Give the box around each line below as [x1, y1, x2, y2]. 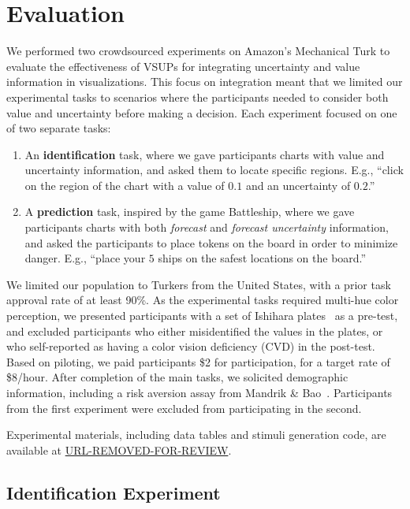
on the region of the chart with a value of [24, 176, 225, 193]
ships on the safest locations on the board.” [158, 250, 367, 266]
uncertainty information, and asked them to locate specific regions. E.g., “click [24, 162, 404, 178]
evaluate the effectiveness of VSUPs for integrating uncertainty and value [6, 58, 360, 74]
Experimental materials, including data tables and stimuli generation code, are [6, 426, 386, 443]
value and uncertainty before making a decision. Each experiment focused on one [6, 104, 397, 121]
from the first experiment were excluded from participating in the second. [6, 399, 362, 416]
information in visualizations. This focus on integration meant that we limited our [6, 73, 403, 90]
